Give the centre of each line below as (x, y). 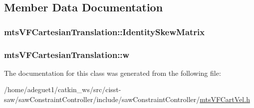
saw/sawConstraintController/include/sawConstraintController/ (102, 99)
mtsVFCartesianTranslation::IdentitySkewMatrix (105, 31)
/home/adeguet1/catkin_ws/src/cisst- (63, 89)
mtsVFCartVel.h (225, 99)
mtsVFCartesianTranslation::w (67, 54)
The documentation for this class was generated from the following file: (113, 73)
